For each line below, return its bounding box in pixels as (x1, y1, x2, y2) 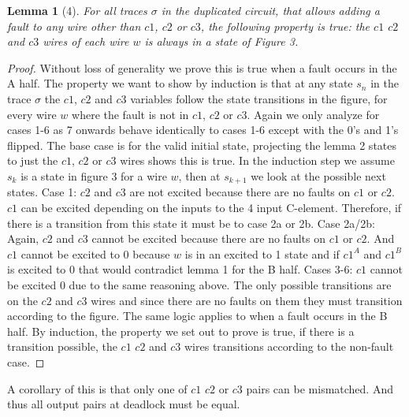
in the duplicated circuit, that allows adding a (161, 2, 380, 18)
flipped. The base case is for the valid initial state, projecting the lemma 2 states (7, 136, 397, 153)
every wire (7, 106, 57, 122)
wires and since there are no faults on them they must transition (91, 292, 403, 308)
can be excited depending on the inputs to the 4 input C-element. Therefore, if (20, 199, 402, 215)
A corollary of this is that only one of (7, 380, 188, 397)
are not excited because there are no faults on (129, 184, 351, 200)
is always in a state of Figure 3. (144, 33, 299, 50)
